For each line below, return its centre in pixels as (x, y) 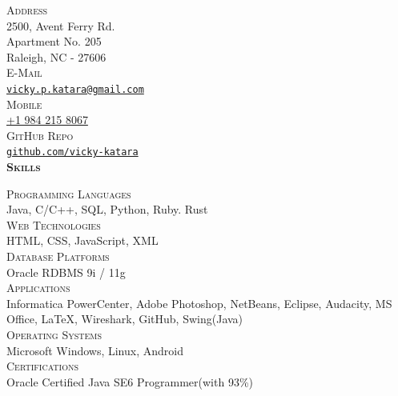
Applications (38, 288)
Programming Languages (69, 193)
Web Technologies (54, 224)
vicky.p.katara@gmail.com (75, 89)
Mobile (24, 104)
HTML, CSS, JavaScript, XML (82, 240)
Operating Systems (54, 334)
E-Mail (24, 72)
